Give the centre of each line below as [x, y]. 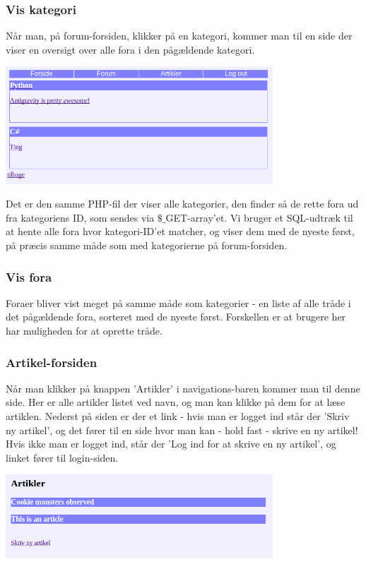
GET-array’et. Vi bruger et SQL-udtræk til [259, 217]
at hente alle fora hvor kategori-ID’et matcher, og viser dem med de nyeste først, [180, 231]
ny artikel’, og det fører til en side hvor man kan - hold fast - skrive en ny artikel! [182, 430]
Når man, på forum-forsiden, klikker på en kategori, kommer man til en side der [179, 36]
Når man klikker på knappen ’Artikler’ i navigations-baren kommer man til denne [183, 388]
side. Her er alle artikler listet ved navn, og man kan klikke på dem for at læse [176, 402]
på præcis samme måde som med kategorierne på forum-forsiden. [147, 245]
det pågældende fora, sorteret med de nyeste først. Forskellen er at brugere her [176, 317]
